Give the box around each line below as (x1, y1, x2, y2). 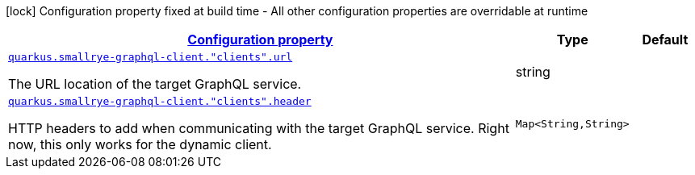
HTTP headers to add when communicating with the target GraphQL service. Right (8, 120, 509, 136)
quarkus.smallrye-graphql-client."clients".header (8, 95, 312, 107)
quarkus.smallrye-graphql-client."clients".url (8, 51, 293, 63)
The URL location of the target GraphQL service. (8, 76, 302, 92)
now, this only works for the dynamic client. (8, 136, 272, 152)
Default (642, 31, 689, 48)
